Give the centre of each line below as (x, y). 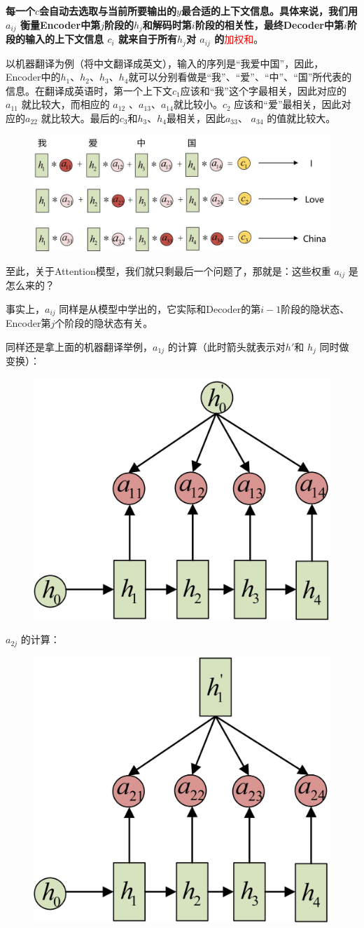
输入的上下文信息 (64, 39)
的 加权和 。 (239, 39)
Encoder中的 (33, 77)
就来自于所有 (147, 39)
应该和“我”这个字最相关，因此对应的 (263, 90)
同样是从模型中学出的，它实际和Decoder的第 (160, 308)
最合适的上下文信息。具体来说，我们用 (269, 11)
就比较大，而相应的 (65, 104)
